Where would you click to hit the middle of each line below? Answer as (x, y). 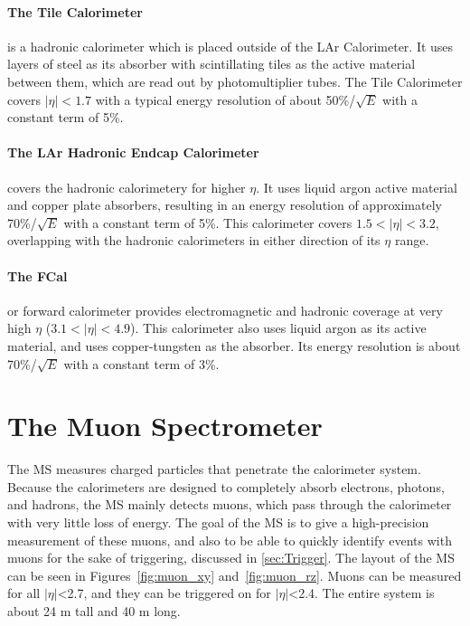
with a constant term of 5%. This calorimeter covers (208, 222)
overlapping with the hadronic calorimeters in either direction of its (194, 240)
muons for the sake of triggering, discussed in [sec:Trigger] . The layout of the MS (231, 558)
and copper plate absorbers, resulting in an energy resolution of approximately (225, 205)
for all (24, 593)
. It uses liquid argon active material (357, 187)
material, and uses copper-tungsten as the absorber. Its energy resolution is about (234, 345)
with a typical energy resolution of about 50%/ (226, 99)
